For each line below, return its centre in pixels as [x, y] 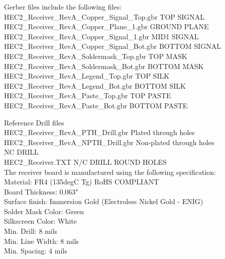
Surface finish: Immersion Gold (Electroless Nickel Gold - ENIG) [104, 201]
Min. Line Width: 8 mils [41, 241]
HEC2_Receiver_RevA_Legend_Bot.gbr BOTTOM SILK [95, 85]
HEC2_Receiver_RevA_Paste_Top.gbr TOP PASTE [88, 95]
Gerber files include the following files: [63, 7]
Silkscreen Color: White [40, 221]
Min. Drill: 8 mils [31, 231]
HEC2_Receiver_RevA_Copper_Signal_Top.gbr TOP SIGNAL [104, 16]
